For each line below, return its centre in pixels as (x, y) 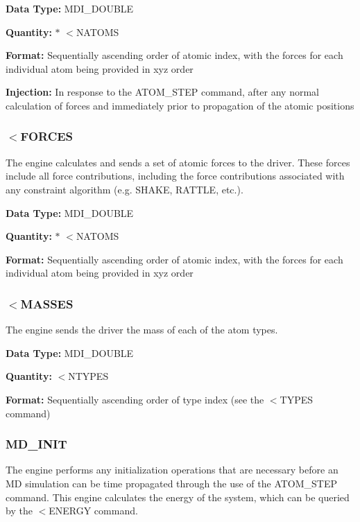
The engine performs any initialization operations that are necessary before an (172, 470)
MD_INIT (36, 444)
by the (19, 511)
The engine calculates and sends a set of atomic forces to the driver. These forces (178, 162)
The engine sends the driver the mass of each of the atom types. (142, 330)
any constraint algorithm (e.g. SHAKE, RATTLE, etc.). (125, 189)
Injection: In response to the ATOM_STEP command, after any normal (162, 92)
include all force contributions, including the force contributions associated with (175, 176)
